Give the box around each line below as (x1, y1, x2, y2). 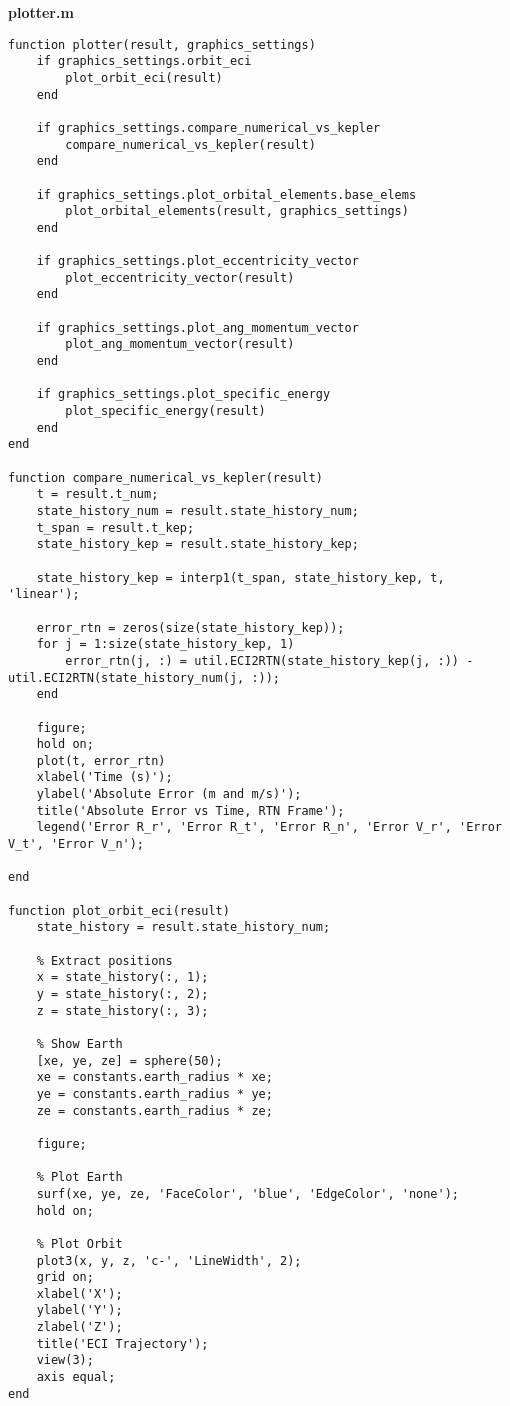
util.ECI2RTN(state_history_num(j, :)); (8, 670, 281, 685)
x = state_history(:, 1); (36, 970, 209, 985)
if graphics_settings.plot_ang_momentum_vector (36, 320, 359, 335)
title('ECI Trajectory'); (36, 1336, 209, 1351)
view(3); (36, 1353, 94, 1368)
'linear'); (8, 587, 80, 602)
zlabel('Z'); (36, 1320, 123, 1335)
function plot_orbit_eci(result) (8, 903, 230, 918)
